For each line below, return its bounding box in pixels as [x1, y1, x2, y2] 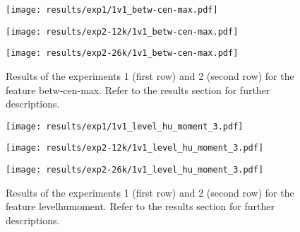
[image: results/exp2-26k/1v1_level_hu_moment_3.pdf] [6, 165, 264, 175]
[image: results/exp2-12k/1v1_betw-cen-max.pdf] [6, 26, 239, 37]
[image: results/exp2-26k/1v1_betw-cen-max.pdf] [6, 48, 239, 59]
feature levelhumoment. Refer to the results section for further [6, 199, 275, 214]
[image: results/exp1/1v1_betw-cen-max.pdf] [6, 5, 218, 15]
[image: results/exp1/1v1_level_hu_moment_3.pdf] [6, 121, 244, 132]
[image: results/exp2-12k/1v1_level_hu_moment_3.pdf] [6, 143, 264, 153]
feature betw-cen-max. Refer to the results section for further [6, 82, 270, 97]
